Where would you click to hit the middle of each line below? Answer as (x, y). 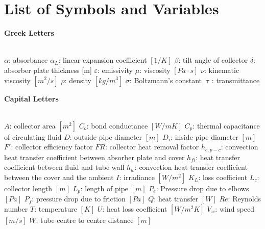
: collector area (32, 125)
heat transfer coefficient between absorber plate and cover (94, 157)
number (16, 208)
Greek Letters (29, 33)
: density (78, 80)
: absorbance (28, 60)
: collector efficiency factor (52, 147)
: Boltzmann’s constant (165, 80)
